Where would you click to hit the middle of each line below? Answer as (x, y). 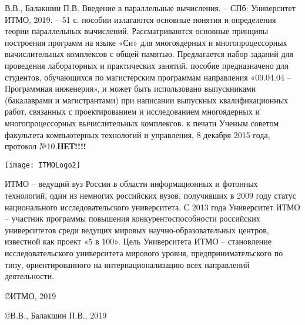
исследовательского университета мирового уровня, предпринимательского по (144, 252)
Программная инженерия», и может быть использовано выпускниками (130, 88)
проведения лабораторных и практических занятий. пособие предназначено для (147, 65)
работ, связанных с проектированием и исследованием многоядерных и (132, 111)
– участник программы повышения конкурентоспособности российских (133, 218)
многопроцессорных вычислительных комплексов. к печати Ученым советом (142, 123)
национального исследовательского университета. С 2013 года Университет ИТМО (152, 207)
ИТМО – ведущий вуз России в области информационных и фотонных (131, 184)
